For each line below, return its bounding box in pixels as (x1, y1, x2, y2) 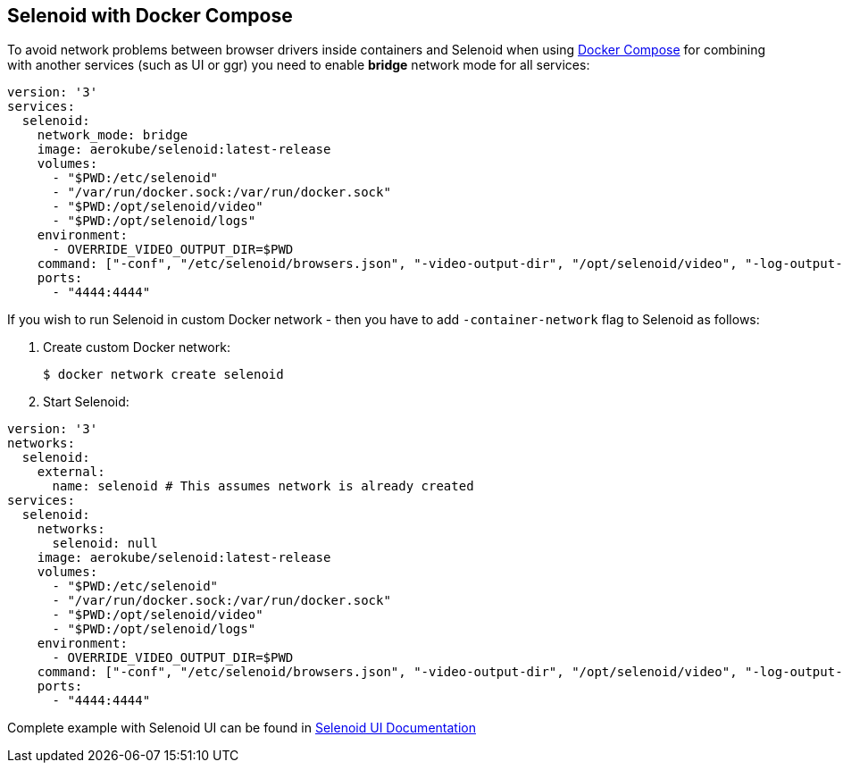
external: (37, 465, 105, 480)
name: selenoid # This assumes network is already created (52, 479, 474, 494)
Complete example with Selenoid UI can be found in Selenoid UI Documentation (7, 720, 476, 736)
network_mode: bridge (37, 128, 188, 143)
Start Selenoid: (43, 394, 129, 410)
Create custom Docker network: (43, 339, 230, 356)
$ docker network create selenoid (43, 367, 284, 382)
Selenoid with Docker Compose (7, 4, 293, 27)
